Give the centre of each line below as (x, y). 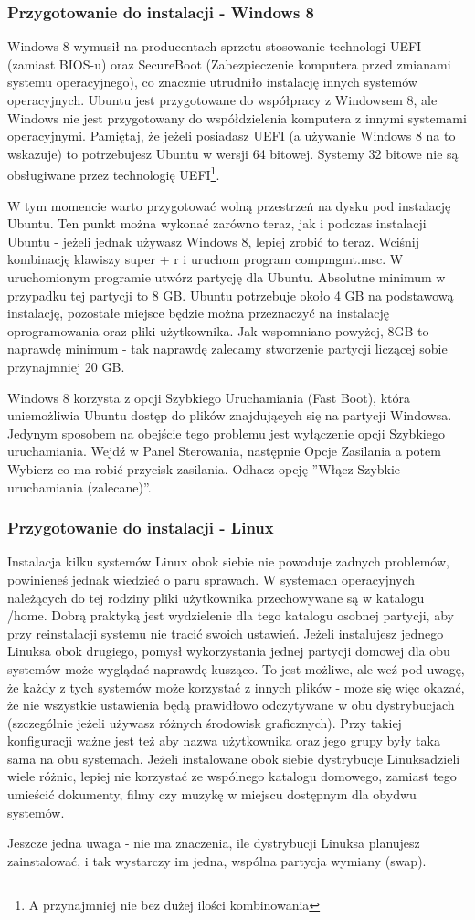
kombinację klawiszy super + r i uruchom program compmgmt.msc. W (206, 259)
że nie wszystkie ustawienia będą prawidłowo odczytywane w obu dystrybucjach (231, 705)
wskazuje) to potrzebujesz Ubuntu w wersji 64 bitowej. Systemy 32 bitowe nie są (233, 153)
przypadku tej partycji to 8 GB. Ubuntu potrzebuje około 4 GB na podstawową (231, 295)
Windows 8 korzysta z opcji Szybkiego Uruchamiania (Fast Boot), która (209, 397)
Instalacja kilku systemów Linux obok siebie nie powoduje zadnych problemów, (228, 561)
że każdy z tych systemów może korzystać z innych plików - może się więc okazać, (236, 687)
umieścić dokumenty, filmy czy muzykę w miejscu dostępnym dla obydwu (212, 794)
